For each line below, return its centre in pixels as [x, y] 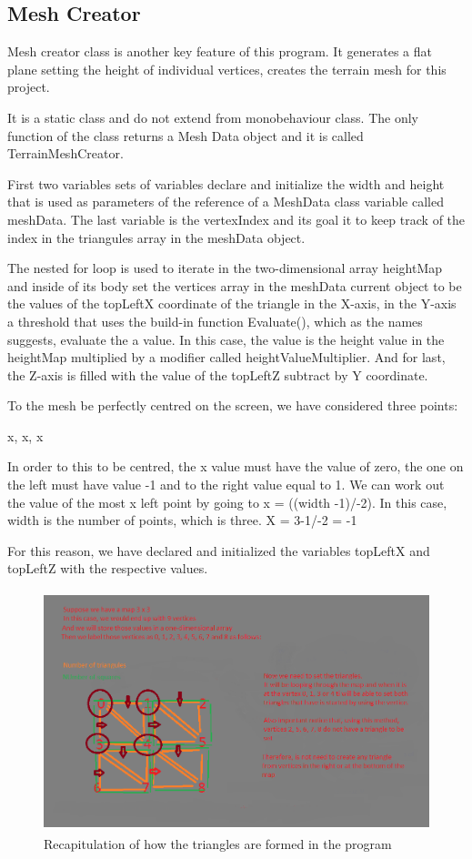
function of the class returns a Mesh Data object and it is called [186, 135]
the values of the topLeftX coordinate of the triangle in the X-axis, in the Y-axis [232, 303]
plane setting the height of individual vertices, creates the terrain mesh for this [227, 69]
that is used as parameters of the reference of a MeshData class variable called [226, 202]
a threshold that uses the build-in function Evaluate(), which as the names [215, 321]
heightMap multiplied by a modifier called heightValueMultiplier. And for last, [226, 357]
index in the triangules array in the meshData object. [156, 237]
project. [29, 87]
